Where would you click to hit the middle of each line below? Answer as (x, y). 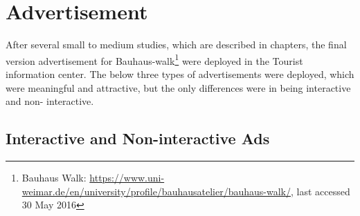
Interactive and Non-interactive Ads (138, 138)
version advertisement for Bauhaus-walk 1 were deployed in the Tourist (154, 59)
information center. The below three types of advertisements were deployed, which (180, 73)
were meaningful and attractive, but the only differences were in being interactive (178, 87)
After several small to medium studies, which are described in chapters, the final (176, 45)
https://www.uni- (127, 177)
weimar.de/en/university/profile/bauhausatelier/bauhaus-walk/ (156, 191)
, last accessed (320, 191)
